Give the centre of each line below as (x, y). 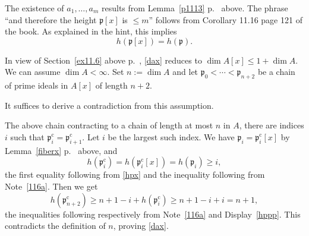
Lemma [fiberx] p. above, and (61, 150)
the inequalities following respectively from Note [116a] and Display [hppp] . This (153, 214)
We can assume (33, 72)
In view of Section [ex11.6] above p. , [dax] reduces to (103, 60)
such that (27, 136)
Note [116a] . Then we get (51, 186)
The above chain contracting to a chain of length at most (109, 125)
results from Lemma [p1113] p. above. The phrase (195, 8)
